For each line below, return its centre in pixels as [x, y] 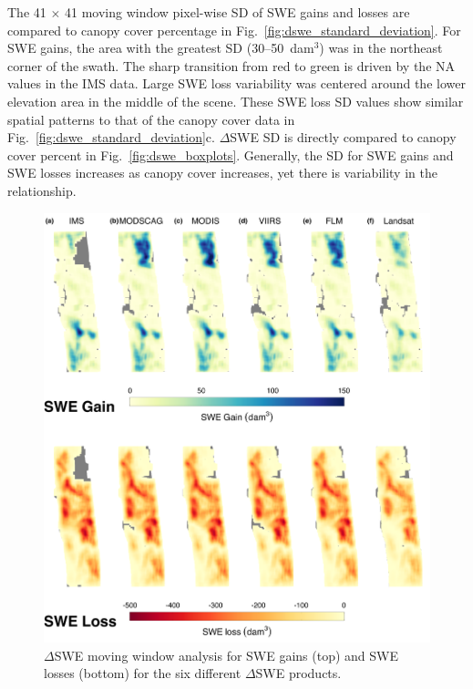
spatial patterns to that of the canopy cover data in [151, 119]
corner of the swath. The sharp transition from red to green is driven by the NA [231, 65]
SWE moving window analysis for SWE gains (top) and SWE [226, 655]
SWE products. [298, 673]
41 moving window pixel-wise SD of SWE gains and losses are [237, 12]
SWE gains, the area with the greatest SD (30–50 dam [161, 48]
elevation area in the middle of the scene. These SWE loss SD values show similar [236, 101]
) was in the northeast [381, 48]
